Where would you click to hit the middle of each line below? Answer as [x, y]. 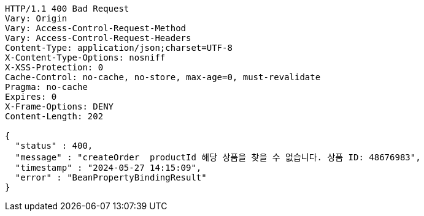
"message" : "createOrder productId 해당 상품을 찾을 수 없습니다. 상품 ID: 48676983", [218, 157]
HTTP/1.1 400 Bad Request [67, 9]
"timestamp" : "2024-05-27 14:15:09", [108, 168]
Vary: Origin [36, 18]
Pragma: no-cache [46, 87]
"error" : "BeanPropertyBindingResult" [111, 177]
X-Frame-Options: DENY [60, 106]
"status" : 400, [54, 146]
